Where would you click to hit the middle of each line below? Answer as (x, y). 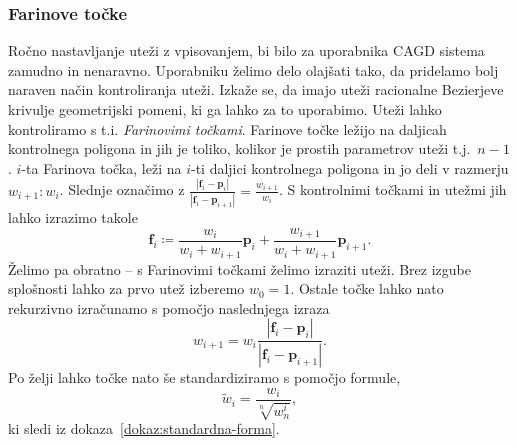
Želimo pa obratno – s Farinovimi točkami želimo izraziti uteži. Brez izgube (239, 268)
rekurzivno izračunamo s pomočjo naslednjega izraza (169, 307)
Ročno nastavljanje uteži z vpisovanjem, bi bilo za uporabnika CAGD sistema (246, 50)
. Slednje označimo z (122, 189)
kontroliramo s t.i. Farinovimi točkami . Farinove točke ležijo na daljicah (227, 128)
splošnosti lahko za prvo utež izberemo (126, 288)
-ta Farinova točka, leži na (101, 167)
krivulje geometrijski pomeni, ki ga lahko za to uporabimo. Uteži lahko (225, 109)
